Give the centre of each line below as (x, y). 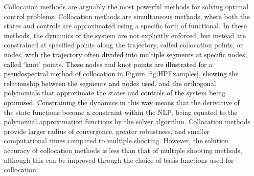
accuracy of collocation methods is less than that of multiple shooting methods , (123, 150)
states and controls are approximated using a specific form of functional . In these (126, 26)
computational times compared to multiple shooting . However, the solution (116, 141)
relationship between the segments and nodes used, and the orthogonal (110, 83)
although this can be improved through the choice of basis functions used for (119, 160)
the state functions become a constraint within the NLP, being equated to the (121, 112)
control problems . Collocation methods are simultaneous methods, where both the (127, 16)
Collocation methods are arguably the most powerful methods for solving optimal (126, 6)
